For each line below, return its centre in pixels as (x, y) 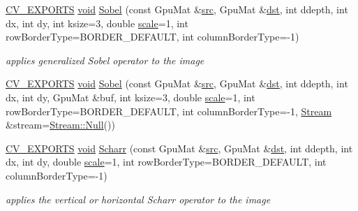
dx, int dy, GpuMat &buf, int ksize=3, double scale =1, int (130, 97)
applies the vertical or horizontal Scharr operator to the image (138, 199)
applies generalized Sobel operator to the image (105, 60)
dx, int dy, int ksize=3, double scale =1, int (97, 23)
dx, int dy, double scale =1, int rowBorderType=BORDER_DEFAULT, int (166, 162)
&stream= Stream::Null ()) (60, 125)
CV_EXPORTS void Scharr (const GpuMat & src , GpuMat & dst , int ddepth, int (179, 148)
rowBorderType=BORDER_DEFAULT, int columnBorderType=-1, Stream (169, 111)
